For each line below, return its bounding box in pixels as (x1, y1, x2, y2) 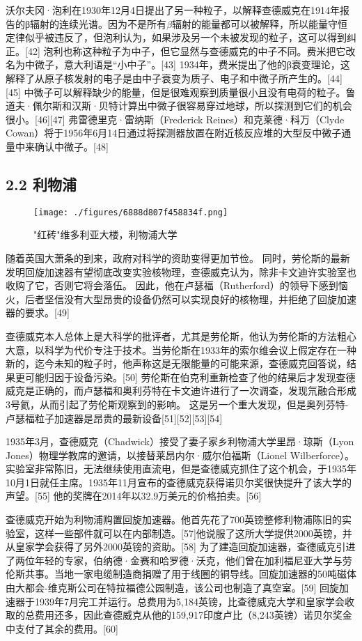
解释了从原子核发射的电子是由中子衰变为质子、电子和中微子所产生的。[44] (6, 70, 343, 85)
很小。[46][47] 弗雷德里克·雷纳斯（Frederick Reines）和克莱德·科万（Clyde (6, 111, 345, 126)
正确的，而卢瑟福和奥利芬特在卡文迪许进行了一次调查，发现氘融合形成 (34, 383, 356, 398)
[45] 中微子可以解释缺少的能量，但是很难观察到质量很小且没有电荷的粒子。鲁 (6, 84, 356, 99)
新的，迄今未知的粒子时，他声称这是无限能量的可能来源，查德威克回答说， (6, 356, 347, 371)
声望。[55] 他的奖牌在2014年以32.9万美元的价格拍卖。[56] (6, 488, 262, 503)
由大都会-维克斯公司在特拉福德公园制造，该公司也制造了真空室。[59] (6, 580, 317, 595)
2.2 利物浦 (6, 173, 77, 194)
